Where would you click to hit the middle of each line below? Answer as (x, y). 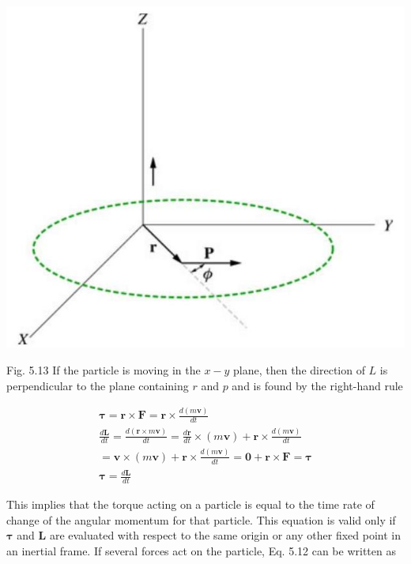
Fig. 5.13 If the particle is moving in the (104, 369)
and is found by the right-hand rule (317, 385)
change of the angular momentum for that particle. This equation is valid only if (201, 519)
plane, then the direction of (299, 369)
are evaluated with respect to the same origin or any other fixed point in (225, 535)
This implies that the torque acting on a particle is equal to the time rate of (190, 504)
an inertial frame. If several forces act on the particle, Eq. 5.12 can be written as (201, 550)
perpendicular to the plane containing (98, 385)
